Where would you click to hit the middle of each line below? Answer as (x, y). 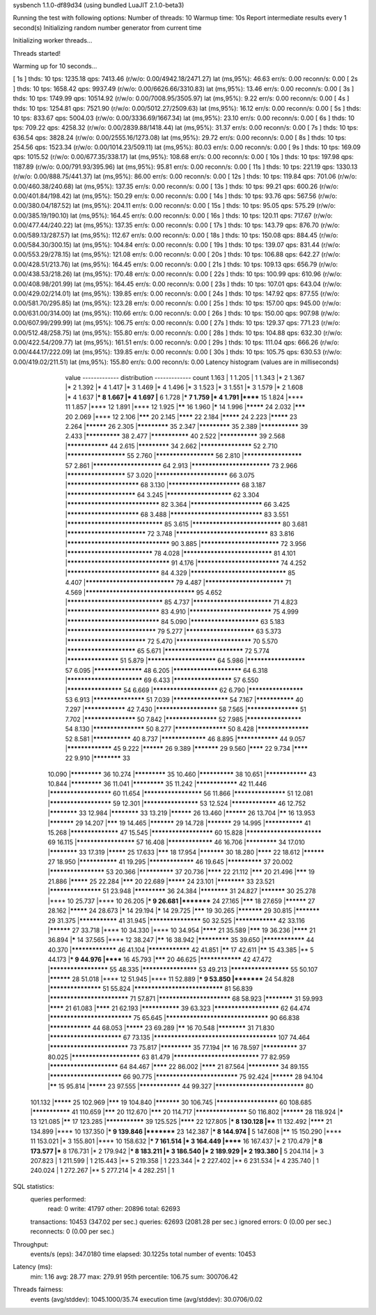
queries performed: (58, 1199)
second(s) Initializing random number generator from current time (107, 27)
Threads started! (37, 53)
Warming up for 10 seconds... (55, 66)
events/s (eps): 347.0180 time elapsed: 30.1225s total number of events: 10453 (143, 1254)
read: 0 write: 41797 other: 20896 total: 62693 (114, 1209)
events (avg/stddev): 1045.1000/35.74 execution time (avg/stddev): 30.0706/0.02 (147, 1299)
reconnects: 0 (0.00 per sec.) (72, 1231)
